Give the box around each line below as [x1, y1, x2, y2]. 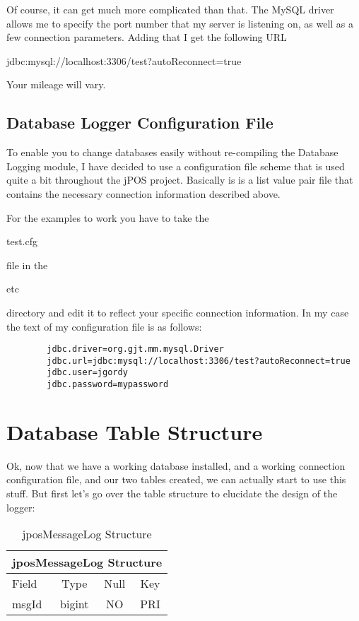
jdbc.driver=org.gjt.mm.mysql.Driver [47, 344, 224, 355]
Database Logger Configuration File [6, 112, 273, 134]
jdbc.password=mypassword [47, 379, 169, 390]
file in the [6, 257, 48, 272]
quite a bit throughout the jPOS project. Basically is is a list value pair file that [6, 172, 353, 187]
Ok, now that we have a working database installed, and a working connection [6, 458, 346, 473]
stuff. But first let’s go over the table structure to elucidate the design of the [6, 486, 338, 501]
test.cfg [6, 234, 38, 249]
